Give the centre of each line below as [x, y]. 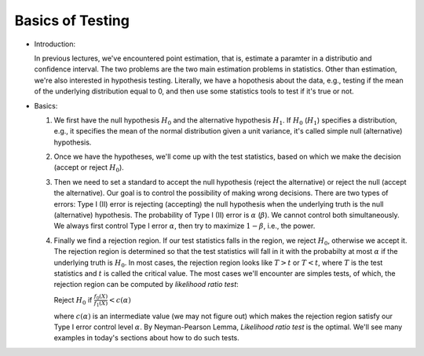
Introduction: [55, 44]
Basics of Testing [72, 20]
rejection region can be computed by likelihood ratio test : [146, 284]
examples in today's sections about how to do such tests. [146, 338]
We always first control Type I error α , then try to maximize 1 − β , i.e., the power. [185, 226]
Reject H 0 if [73, 301]
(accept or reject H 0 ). [89, 169]
